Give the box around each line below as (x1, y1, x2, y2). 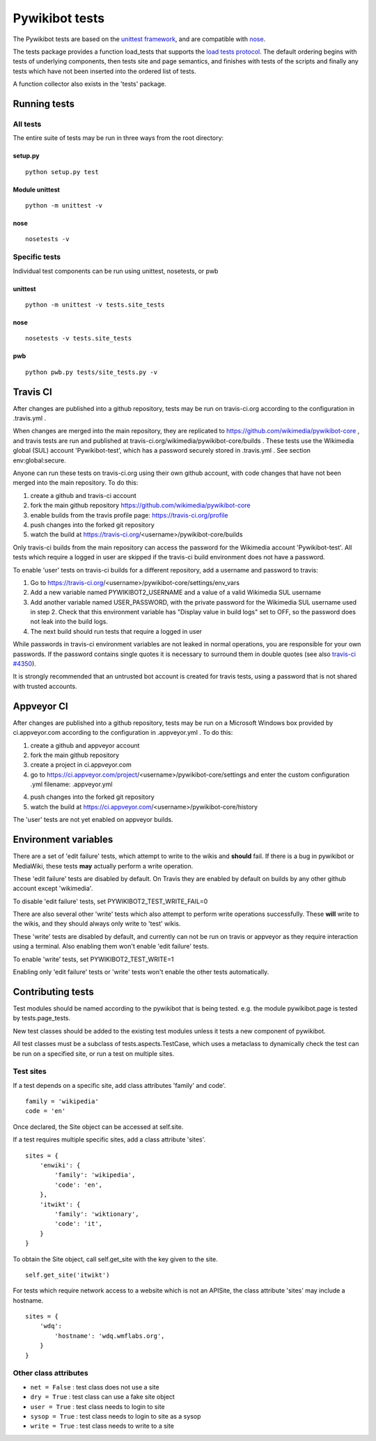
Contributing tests (13, 986, 94, 997)
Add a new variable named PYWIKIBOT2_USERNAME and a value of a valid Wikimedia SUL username (30, 589, 322, 597)
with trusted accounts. (13, 682, 77, 690)
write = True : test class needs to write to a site (30, 1421, 174, 1431)
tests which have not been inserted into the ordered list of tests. (13, 67, 196, 75)
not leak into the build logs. (30, 617, 108, 626)
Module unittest (13, 185, 61, 194)
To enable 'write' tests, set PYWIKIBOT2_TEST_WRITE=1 (13, 955, 174, 963)
